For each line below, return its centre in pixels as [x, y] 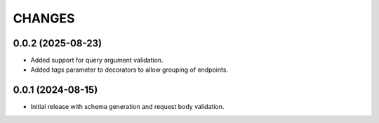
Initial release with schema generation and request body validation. [127, 107]
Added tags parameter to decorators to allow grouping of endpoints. [129, 70]
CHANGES [44, 18]
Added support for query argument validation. [97, 60]
